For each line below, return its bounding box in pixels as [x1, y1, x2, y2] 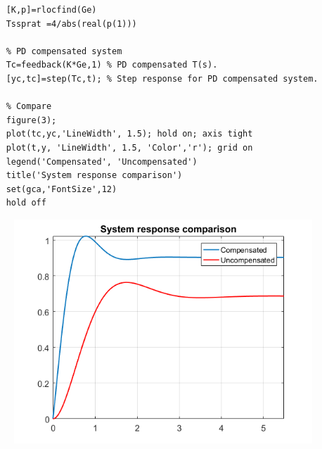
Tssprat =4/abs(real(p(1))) [6, 18, 137, 29]
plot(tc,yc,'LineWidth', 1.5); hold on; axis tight [6, 129, 253, 139]
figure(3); [6, 115, 57, 125]
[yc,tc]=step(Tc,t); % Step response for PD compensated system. [6, 73, 318, 84]
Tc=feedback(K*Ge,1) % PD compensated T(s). [6, 60, 218, 70]
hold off [6, 198, 46, 208]
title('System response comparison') [6, 170, 183, 181]
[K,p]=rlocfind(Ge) [6, 5, 97, 15]
